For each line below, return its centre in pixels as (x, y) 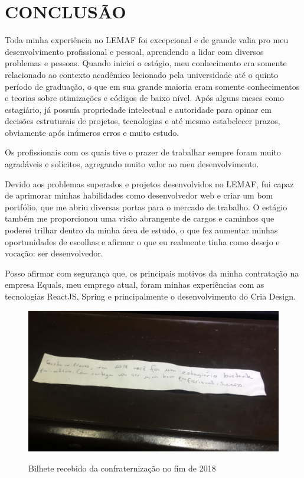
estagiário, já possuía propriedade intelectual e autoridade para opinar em (138, 109)
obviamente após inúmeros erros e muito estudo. (92, 132)
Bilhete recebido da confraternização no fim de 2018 (122, 468)
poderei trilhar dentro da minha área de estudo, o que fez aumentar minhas (141, 230)
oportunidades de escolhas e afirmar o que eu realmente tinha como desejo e (142, 241)
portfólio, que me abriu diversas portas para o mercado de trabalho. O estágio (146, 207)
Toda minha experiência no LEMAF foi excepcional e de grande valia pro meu (147, 40)
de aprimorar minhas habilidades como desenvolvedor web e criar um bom (139, 195)
